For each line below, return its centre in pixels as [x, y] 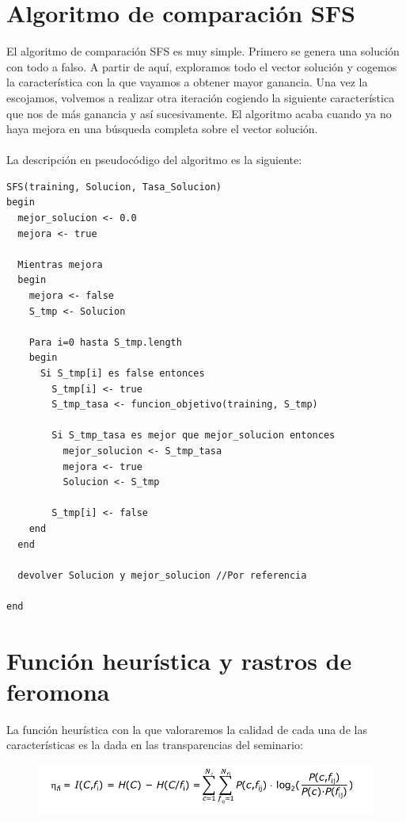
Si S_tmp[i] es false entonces [122, 373]
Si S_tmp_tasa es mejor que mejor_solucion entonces [194, 436]
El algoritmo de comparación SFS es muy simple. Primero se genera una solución [203, 51]
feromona [58, 691]
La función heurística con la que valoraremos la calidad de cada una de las [187, 729]
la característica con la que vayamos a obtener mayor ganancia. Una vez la [187, 82]
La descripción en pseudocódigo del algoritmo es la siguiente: [154, 160]
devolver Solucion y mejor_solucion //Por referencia [162, 575]
